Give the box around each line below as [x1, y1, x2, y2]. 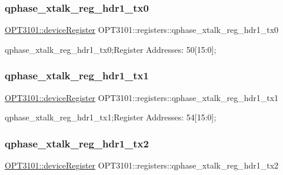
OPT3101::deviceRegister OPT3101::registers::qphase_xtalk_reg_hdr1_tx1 [5, 91, 279, 103]
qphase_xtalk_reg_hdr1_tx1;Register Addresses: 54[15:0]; [5, 111, 217, 123]
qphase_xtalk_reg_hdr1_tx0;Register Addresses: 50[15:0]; [5, 43, 217, 55]
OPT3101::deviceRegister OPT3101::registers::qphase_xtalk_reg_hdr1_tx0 [5, 23, 279, 36]
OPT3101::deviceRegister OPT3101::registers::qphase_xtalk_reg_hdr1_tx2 [5, 159, 279, 171]
